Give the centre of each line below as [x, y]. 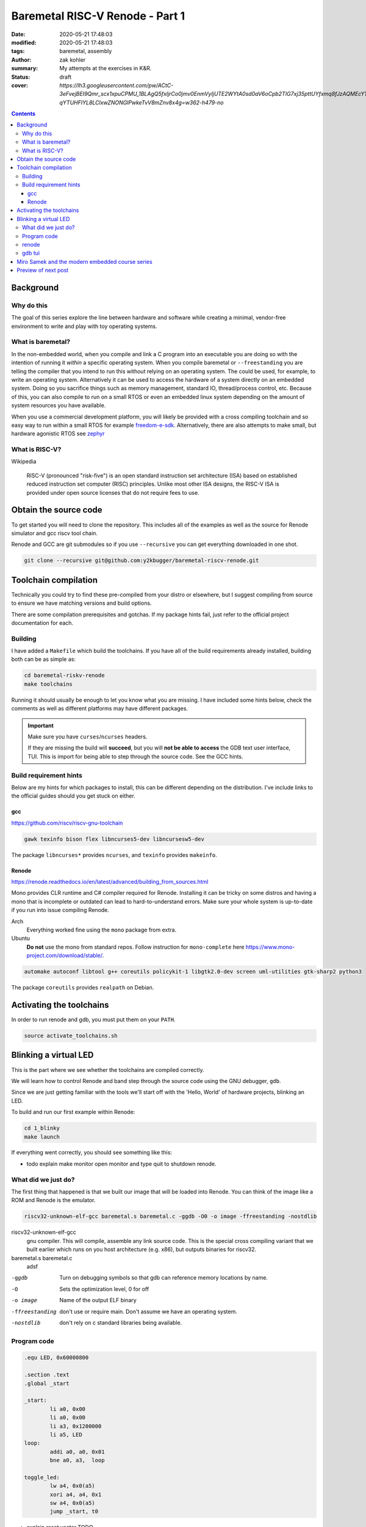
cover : [20, 85]
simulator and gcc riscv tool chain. [54, 533]
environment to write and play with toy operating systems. [84, 326]
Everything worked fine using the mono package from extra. [102, 930]
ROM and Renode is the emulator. [53, 1200]
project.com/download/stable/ [65, 955]
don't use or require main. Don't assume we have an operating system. [149, 1311]
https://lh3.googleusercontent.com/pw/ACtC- [117, 85]
